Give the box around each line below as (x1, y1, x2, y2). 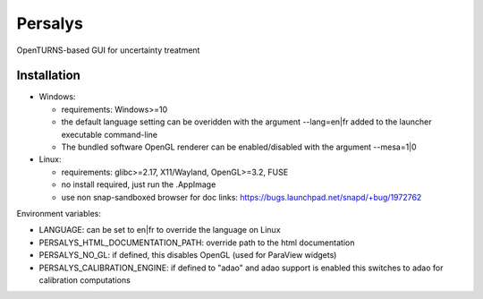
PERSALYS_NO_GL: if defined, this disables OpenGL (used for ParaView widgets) (38, 250, 337, 261)
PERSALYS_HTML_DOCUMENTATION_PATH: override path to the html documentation (38, 237, 355, 248)
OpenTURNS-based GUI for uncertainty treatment (16, 45, 200, 56)
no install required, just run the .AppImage (61, 179, 216, 190)
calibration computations (38, 274, 131, 286)
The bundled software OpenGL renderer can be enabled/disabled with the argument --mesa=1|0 (61, 141, 417, 152)
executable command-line (61, 129, 158, 140)
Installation (16, 68, 80, 83)
